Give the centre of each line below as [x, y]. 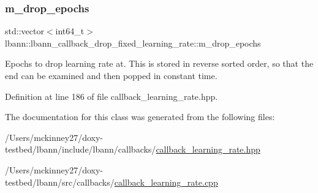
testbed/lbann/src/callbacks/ [60, 182]
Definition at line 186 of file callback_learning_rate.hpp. [112, 96]
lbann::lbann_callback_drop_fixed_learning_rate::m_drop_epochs [133, 43]
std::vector [25, 31]
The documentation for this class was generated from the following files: [140, 117]
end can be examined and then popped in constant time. [111, 75]
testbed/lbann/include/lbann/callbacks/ [81, 149]
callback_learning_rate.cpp [166, 182]
